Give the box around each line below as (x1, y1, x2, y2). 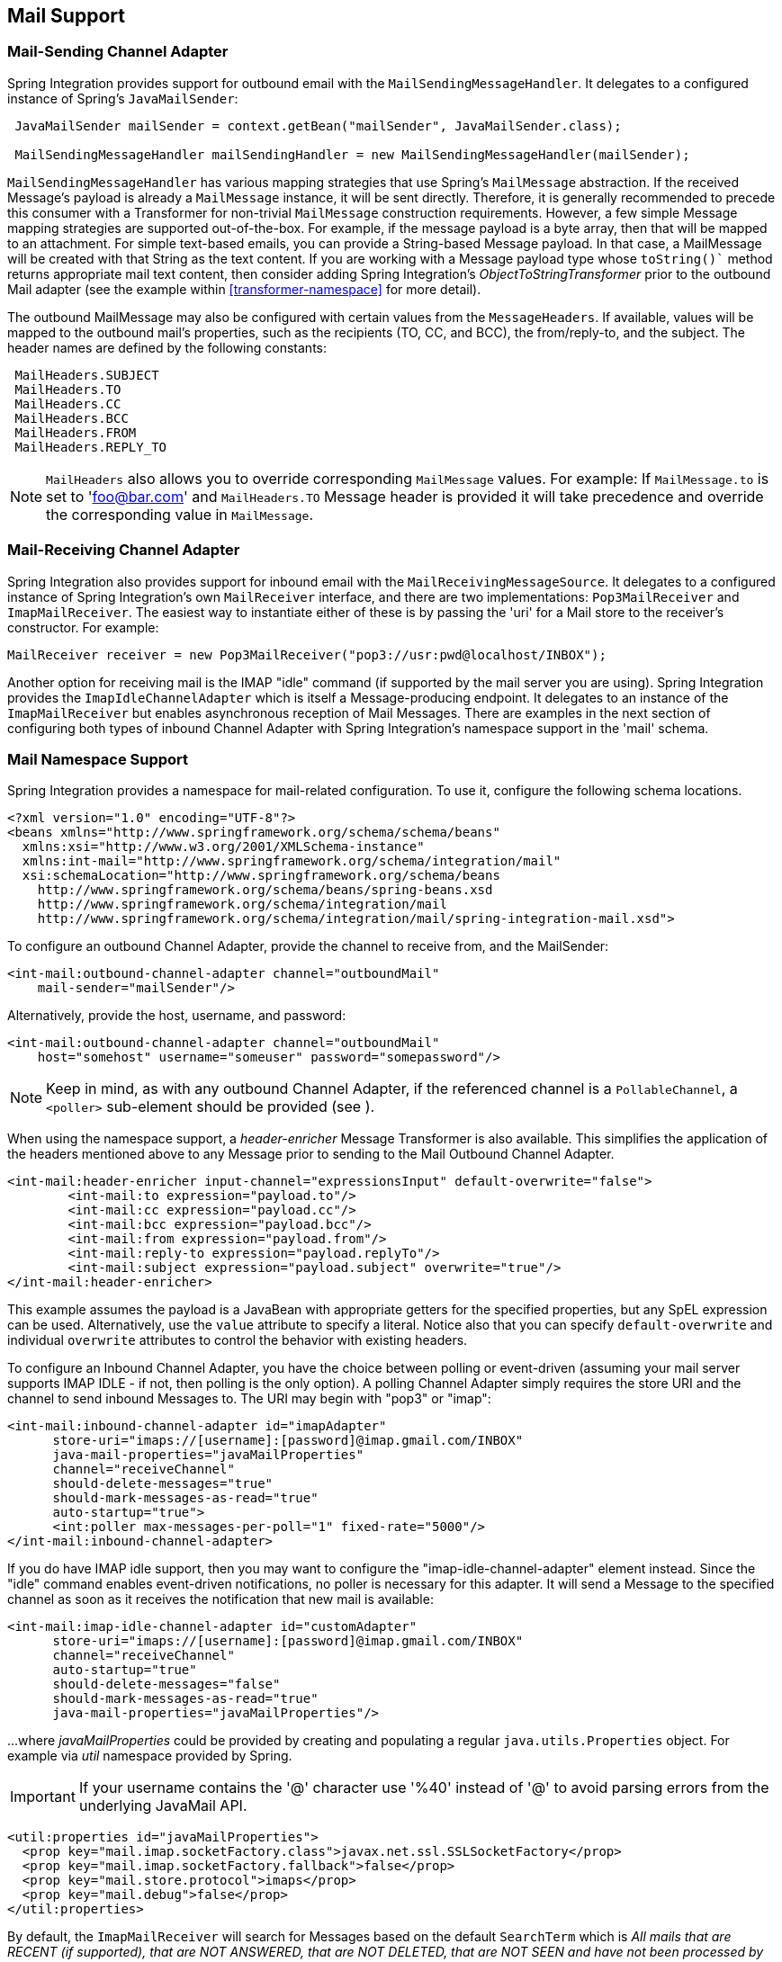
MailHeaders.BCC (14, 410, 129, 426)
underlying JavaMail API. (78, 1796, 247, 1815)
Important (10, 1787, 76, 1806)
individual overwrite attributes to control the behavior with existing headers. (7, 1332, 468, 1348)
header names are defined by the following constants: (7, 339, 328, 355)
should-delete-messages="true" (52, 1476, 274, 1492)
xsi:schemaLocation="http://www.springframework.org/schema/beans (22, 868, 500, 883)
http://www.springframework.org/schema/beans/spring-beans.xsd (37, 882, 493, 898)
